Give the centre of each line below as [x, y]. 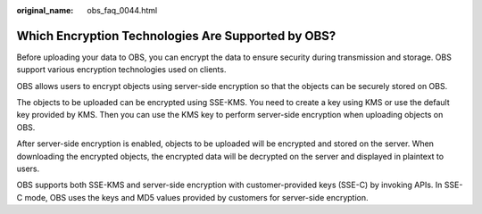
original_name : [45, 10]
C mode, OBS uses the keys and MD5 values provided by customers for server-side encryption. [193, 197]
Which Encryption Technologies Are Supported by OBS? [176, 36]
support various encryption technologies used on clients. [121, 70]
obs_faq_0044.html [122, 10]
